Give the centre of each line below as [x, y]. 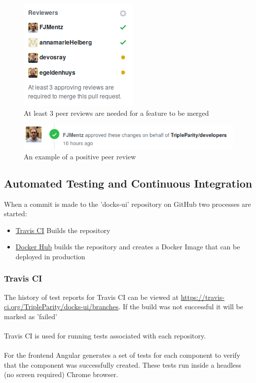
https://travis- [203, 297]
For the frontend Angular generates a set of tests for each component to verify [122, 355]
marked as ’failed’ [31, 316]
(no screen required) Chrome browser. [61, 374]
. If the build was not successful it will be [181, 307]
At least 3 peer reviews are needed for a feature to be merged [116, 113]
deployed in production [50, 256]
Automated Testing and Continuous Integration [128, 183]
